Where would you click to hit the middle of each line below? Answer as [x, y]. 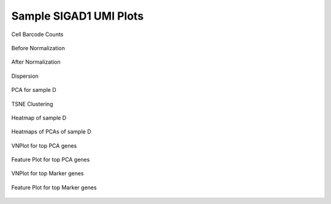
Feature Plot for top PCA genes [51, 160]
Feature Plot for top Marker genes [54, 187]
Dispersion [25, 76]
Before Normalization [38, 48]
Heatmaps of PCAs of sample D [51, 132]
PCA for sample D [34, 90]
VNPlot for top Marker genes [48, 173]
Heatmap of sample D [39, 118]
